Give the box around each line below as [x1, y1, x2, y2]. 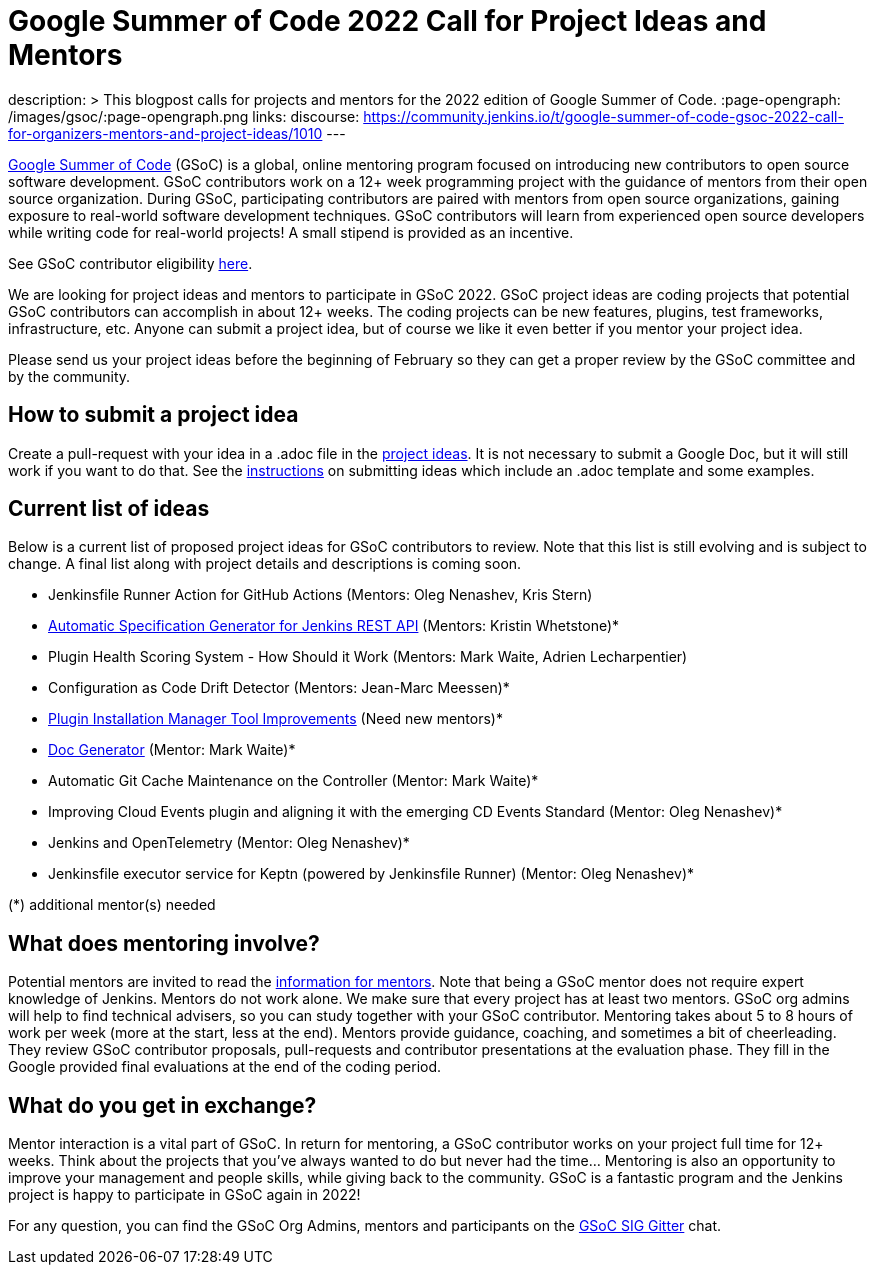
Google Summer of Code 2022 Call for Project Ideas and [8, 4, 767, 38]
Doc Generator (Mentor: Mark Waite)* [48, 741, 296, 759]
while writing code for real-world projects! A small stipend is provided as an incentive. [8, 223, 574, 241]
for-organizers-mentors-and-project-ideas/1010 [8, 124, 323, 142]
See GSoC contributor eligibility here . [8, 254, 253, 272]
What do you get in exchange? [8, 1092, 317, 1118]
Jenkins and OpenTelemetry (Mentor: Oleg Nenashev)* [48, 834, 410, 852]
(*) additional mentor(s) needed [8, 896, 216, 914]
